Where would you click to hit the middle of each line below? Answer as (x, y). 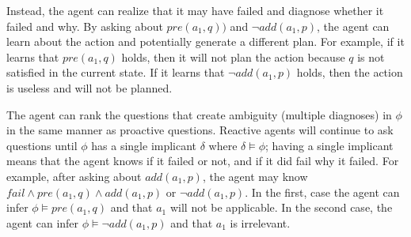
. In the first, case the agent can (322, 192)
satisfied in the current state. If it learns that (116, 72)
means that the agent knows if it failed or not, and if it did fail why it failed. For (203, 161)
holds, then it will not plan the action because (233, 56)
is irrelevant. (260, 222)
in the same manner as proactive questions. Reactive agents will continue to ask (200, 130)
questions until (42, 145)
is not (371, 56)
